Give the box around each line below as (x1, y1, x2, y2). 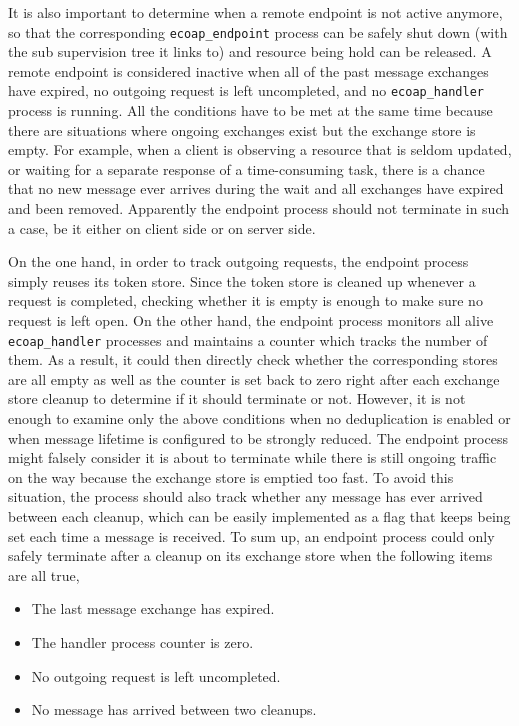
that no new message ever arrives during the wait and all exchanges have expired (8, 178, 504, 199)
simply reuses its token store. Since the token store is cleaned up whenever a (8, 270, 476, 291)
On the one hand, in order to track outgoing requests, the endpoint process (8, 251, 469, 272)
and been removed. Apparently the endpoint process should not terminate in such (8, 198, 509, 219)
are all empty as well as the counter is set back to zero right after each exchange (8, 368, 500, 389)
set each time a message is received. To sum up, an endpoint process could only (8, 525, 495, 546)
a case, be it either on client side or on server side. (8, 217, 316, 238)
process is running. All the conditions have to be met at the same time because (8, 100, 493, 121)
